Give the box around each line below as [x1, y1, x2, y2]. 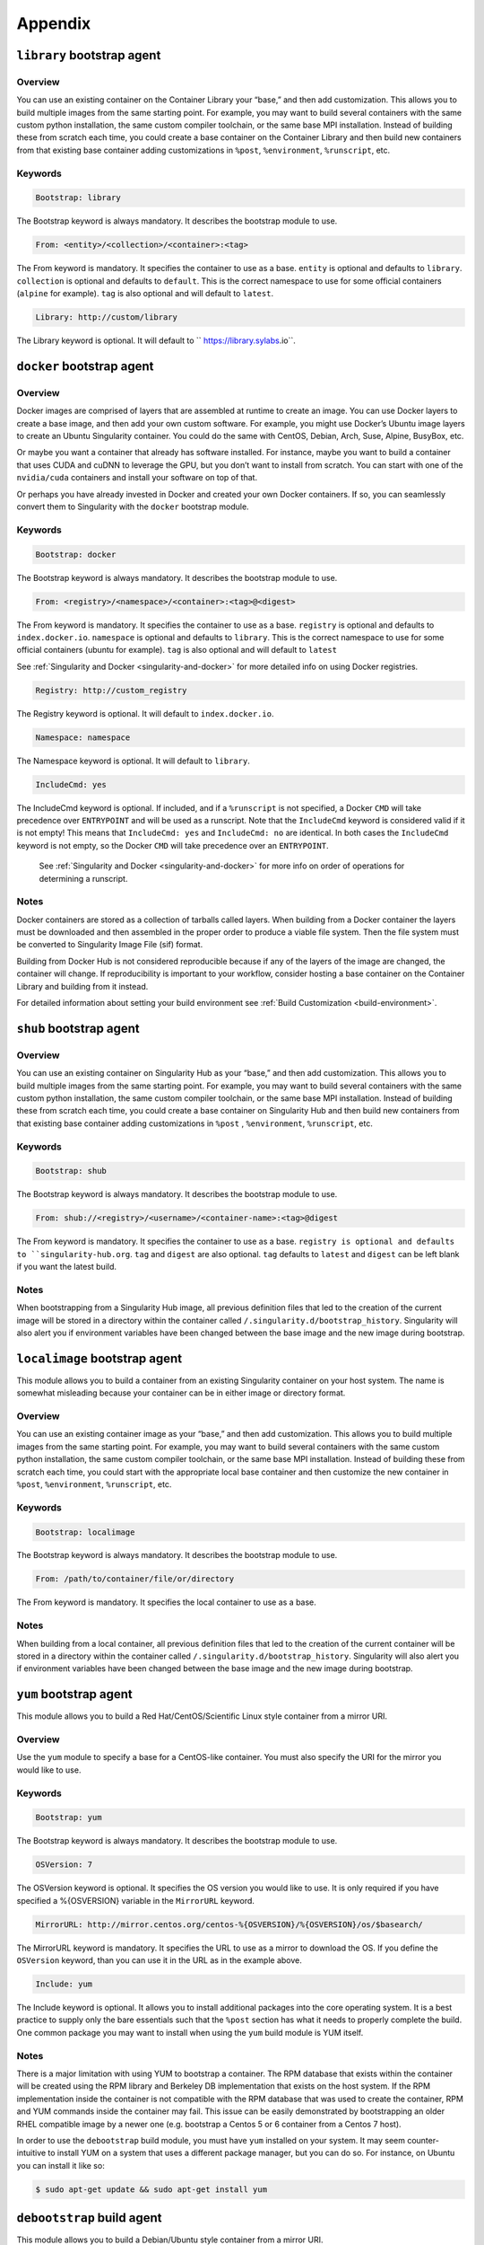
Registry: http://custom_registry [35, 685, 187, 695]
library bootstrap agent [16, 48, 161, 63]
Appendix [16, 13, 91, 33]
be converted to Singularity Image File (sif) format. [16, 939, 203, 950]
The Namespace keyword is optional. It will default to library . [16, 755, 250, 766]
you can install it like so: [16, 2160, 105, 2170]
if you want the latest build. [16, 1262, 117, 1272]
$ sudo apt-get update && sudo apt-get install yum [35, 2184, 268, 2195]
